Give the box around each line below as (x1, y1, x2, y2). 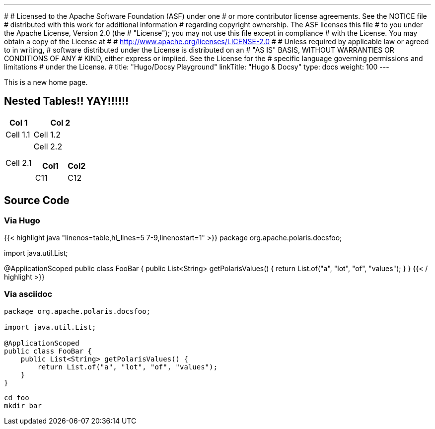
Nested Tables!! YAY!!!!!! (4, 95, 129, 108)
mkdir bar (4, 401, 42, 410)
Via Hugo (4, 215, 40, 225)
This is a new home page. (4, 78, 88, 86)
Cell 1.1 (5, 129, 30, 140)
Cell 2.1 (5, 157, 32, 168)
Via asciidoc (4, 289, 53, 299)
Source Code (4, 194, 70, 207)
